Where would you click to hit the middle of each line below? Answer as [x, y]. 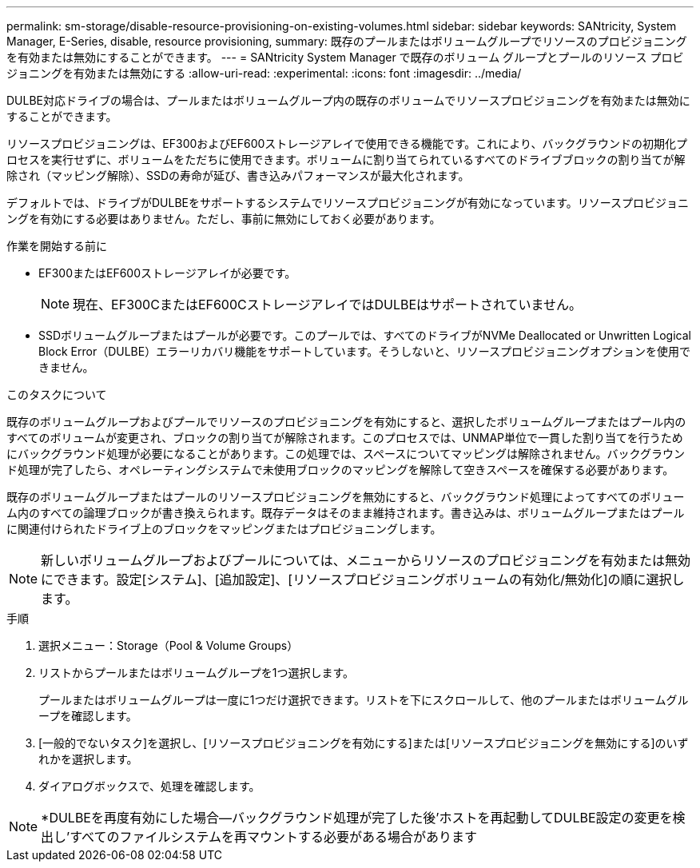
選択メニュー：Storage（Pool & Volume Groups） [169, 645]
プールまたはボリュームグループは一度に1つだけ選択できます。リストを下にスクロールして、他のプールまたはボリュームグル [364, 700]
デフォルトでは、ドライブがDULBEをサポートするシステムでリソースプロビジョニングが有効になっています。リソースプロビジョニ [348, 203]
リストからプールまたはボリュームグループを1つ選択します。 [197, 673]
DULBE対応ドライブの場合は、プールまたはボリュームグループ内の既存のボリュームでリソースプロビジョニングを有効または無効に [348, 100]
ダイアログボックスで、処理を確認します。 [149, 786]
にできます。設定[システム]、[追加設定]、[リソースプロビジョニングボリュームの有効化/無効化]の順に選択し [363, 579]
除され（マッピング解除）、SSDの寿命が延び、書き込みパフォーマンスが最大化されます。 [238, 175]
